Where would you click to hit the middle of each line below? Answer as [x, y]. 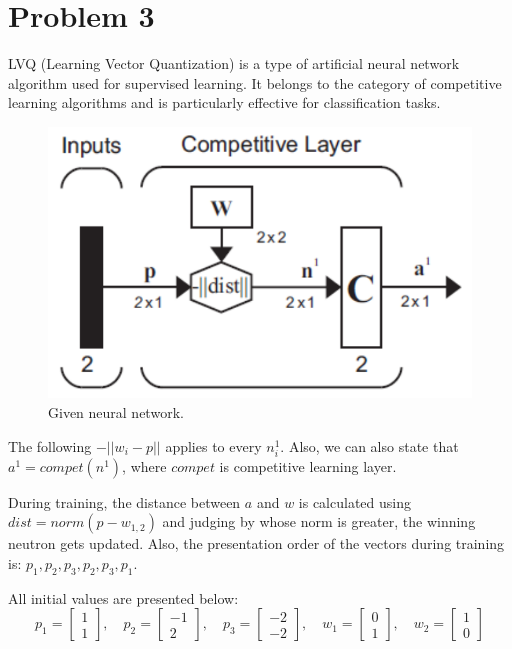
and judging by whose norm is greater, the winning [319, 521]
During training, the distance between [124, 501]
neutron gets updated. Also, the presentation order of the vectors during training [256, 543]
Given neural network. [116, 412]
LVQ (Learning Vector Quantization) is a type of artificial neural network [234, 63]
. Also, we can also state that [369, 445]
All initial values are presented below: [123, 597]
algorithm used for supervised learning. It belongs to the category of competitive [255, 82]
